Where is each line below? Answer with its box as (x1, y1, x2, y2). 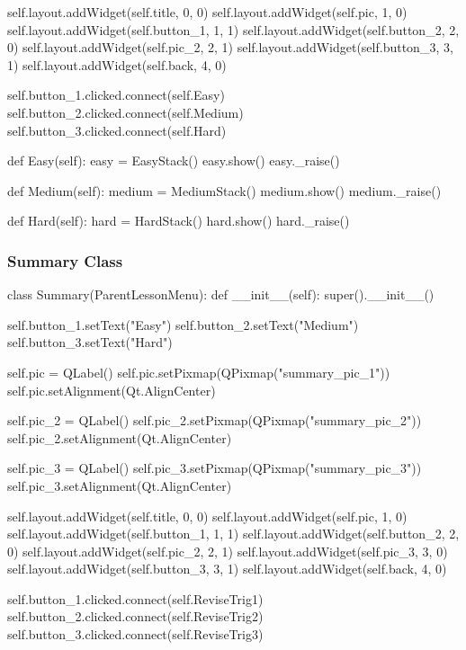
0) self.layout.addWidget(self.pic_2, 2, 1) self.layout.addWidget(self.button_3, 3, (7, 38, 453, 57)
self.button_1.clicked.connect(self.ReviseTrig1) (7, 589, 264, 608)
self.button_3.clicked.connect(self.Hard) (7, 120, 227, 139)
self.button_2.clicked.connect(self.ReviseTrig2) (7, 607, 264, 626)
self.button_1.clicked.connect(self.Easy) (7, 85, 225, 104)
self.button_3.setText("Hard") (7, 333, 173, 352)
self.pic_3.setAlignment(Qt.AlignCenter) (7, 476, 232, 494)
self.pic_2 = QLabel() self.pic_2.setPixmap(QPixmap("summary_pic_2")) (7, 411, 422, 430)
